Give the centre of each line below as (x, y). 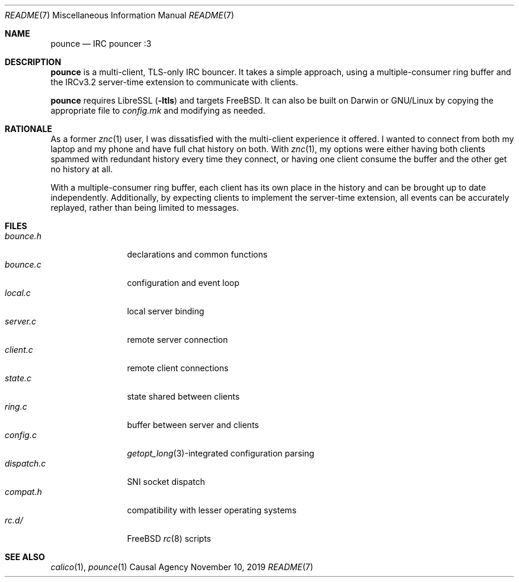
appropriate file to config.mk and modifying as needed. (158, 110)
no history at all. (82, 169)
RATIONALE (29, 129)
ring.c (16, 406)
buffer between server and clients (193, 425)
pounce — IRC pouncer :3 (101, 44)
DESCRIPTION (33, 62)
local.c (18, 293)
